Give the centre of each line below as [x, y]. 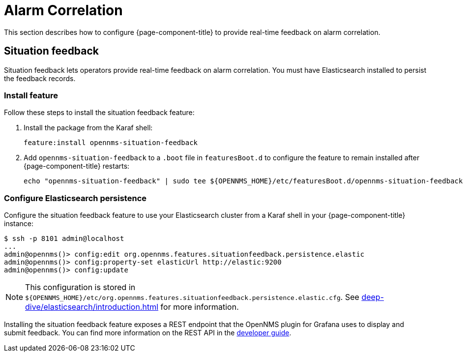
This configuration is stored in [80, 287]
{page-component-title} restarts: [77, 166]
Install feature [31, 95]
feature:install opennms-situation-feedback [111, 143]
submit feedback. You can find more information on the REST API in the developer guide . [148, 333]
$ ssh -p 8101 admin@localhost [64, 239]
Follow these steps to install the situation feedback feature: [99, 113]
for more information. [200, 307]
